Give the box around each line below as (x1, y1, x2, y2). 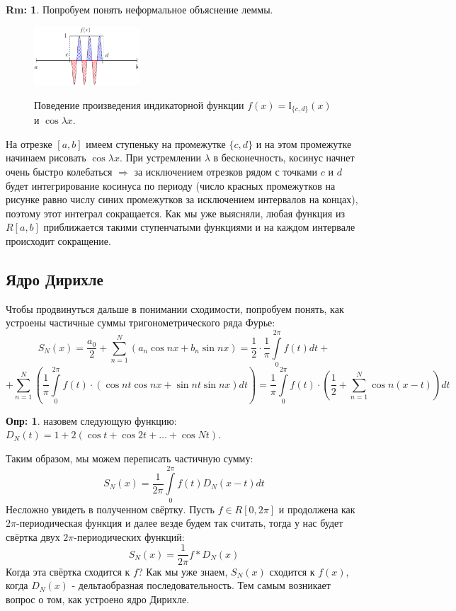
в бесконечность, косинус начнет (213, 150, 355, 165)
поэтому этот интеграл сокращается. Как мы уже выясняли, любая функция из (6, 205, 345, 220)
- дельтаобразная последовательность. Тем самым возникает (72, 578, 331, 593)
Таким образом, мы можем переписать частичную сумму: (6, 450, 253, 465)
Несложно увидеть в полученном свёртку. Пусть (6, 501, 215, 516)
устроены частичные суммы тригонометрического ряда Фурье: (6, 315, 275, 330)
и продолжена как (278, 501, 355, 516)
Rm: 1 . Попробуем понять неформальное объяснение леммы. (6, 2, 273, 16)
